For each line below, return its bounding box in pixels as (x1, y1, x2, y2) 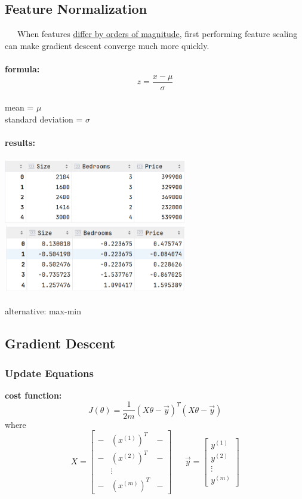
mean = (5, 101, 34, 114)
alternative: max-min (5, 305, 81, 317)
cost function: (5, 388, 62, 401)
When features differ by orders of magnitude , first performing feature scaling (17, 27, 298, 40)
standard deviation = (5, 112, 83, 125)
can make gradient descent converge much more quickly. (5, 39, 209, 51)
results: (5, 136, 35, 149)
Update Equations (5, 365, 94, 380)
